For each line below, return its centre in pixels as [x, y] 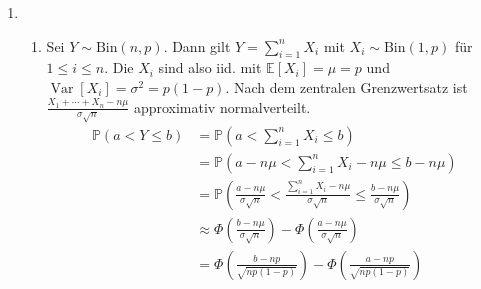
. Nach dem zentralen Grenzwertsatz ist [346, 86]
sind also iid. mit [210, 67]
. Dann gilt [197, 45]
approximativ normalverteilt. [222, 106]
